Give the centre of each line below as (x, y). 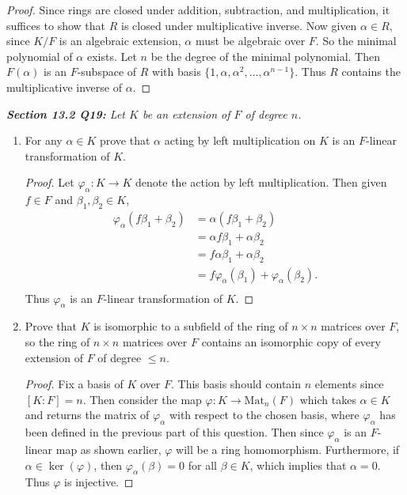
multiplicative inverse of (64, 87)
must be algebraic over (250, 41)
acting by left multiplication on (240, 140)
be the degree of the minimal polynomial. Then (266, 56)
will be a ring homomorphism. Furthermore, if (288, 450)
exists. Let (112, 56)
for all (202, 465)
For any (44, 140)
